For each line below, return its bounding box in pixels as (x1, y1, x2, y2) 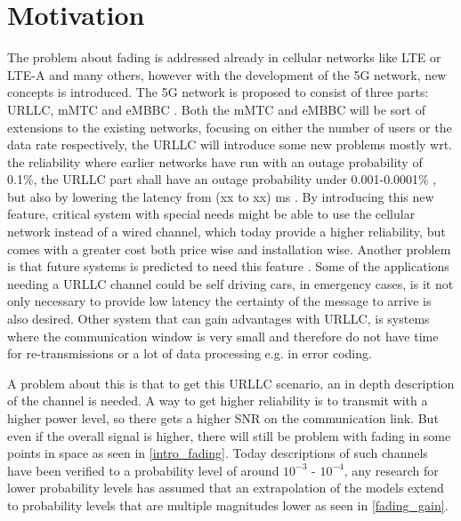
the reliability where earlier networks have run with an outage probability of (7, 152, 423, 171)
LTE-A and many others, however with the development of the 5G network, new (7, 65, 447, 84)
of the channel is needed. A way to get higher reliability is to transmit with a (7, 391, 428, 410)
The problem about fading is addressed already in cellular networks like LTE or (7, 48, 441, 67)
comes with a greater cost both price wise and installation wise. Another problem (7, 239, 451, 258)
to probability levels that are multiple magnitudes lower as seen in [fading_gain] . (7, 495, 449, 514)
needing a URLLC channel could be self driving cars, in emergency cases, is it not (7, 274, 454, 293)
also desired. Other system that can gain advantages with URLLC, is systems (7, 309, 430, 328)
